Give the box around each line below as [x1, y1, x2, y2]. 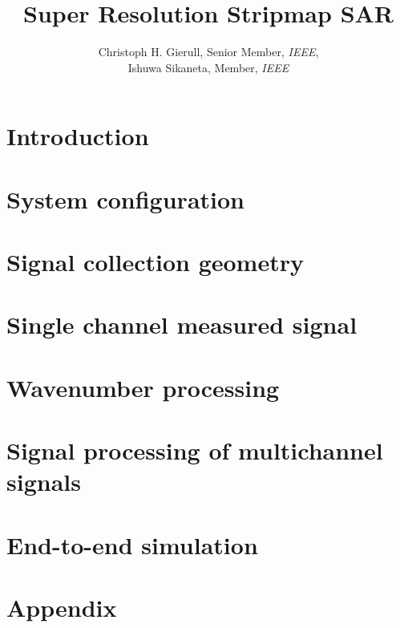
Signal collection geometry [6, 245, 304, 278]
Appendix [6, 591, 117, 624]
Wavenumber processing [6, 371, 280, 403]
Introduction [6, 120, 149, 152]
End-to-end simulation [6, 528, 258, 561]
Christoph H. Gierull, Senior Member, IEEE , [98, 43, 319, 60]
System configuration [6, 182, 244, 215]
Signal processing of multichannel [6, 434, 383, 467]
